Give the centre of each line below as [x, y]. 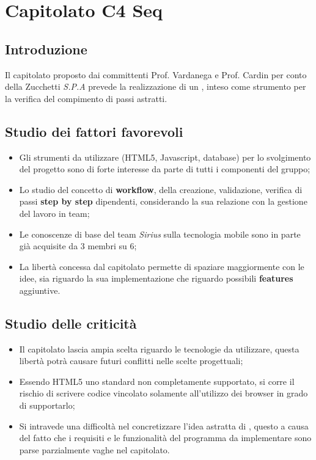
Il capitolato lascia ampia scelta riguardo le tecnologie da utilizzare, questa [159, 349]
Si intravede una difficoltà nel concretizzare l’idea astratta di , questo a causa [164, 425]
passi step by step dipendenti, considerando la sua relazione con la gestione [163, 201]
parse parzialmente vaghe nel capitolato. [94, 449]
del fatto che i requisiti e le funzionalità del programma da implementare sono [165, 438]
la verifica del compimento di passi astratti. [86, 98]
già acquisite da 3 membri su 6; [78, 246]
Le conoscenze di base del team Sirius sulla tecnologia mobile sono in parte [160, 234]
